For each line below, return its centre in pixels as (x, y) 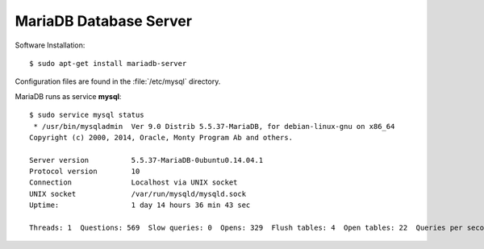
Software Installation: (50, 45)
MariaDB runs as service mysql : (68, 96)
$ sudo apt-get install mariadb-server (108, 63)
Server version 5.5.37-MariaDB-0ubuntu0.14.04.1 (146, 160)
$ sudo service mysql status (87, 115)
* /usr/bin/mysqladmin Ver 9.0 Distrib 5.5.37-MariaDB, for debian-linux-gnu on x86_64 (214, 126)
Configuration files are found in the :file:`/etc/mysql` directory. (118, 81)
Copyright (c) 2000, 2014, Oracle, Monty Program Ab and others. (161, 137)
